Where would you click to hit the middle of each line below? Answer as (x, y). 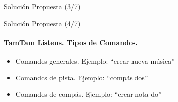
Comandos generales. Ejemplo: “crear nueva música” (95, 61)
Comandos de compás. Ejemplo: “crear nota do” (89, 94)
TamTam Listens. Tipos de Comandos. (71, 42)
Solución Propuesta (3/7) (42, 6)
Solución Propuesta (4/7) (42, 23)
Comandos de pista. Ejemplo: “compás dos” (82, 77)
